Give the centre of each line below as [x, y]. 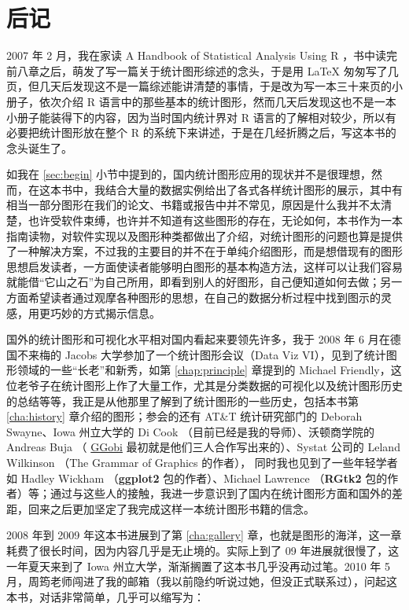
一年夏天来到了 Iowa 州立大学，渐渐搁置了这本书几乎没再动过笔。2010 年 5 [199, 566]
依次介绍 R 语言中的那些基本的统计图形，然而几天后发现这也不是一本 [217, 101]
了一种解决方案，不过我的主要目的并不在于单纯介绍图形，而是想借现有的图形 [204, 251]
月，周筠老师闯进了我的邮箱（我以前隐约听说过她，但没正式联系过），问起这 [202, 581]
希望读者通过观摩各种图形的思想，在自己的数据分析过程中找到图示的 [204, 298]
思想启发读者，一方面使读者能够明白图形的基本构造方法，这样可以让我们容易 [204, 266]
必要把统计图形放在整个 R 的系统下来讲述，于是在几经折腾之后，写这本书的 [201, 132]
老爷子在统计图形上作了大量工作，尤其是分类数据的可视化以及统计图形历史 [210, 385]
